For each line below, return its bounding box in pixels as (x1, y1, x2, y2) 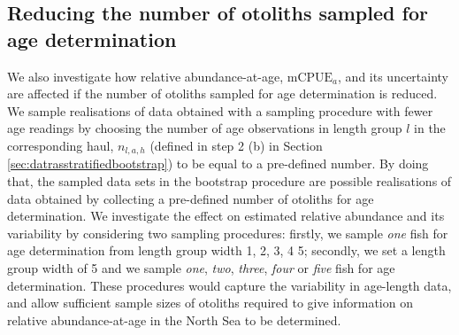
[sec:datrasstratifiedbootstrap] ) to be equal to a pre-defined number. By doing (7, 154, 429, 173)
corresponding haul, (7, 136, 114, 154)
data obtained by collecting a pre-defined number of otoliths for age (7, 189, 374, 207)
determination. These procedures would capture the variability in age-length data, (7, 276, 452, 294)
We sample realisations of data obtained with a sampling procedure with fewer (7, 101, 433, 120)
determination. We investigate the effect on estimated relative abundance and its (7, 206, 445, 225)
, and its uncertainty (338, 66, 449, 85)
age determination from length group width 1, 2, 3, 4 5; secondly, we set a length (7, 241, 446, 260)
